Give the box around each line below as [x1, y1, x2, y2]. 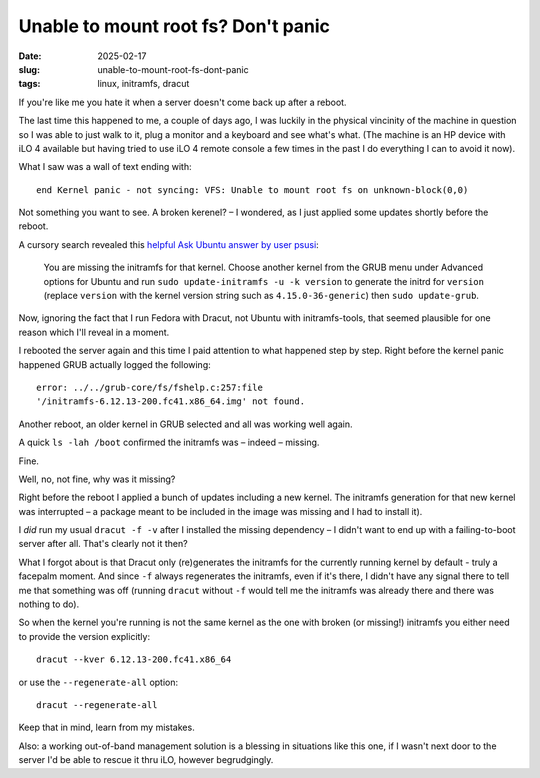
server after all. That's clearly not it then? [18, 538, 189, 550]
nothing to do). [18, 598, 80, 610]
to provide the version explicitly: [18, 630, 150, 642]
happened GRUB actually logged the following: [18, 358, 212, 370]
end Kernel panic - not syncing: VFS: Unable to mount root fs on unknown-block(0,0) [36, 184, 469, 195]
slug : [18, 63, 40, 75]
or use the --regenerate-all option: [18, 676, 179, 688]
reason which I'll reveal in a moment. [18, 326, 170, 338]
